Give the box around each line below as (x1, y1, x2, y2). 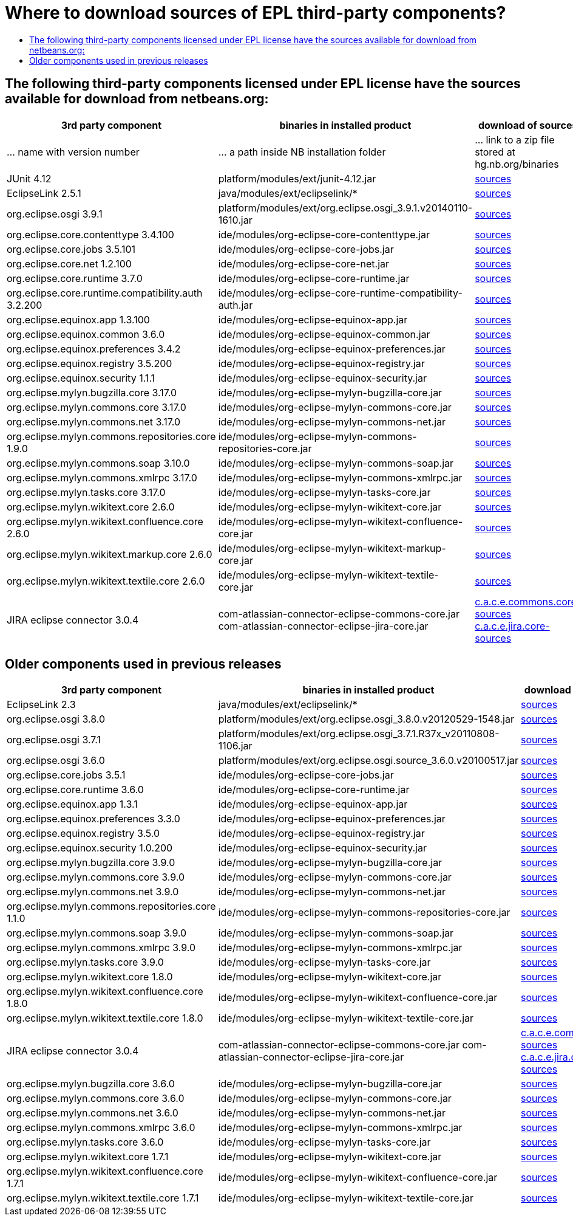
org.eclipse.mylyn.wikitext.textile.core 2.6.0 (7, 574, 205, 587)
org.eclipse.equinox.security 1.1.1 (7, 371, 155, 384)
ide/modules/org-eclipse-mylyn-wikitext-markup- (218, 542, 446, 554)
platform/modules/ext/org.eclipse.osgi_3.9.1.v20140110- (218, 201, 473, 214)
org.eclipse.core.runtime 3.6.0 (7, 783, 144, 796)
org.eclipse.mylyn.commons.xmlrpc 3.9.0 (7, 941, 196, 954)
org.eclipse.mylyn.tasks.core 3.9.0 (7, 956, 164, 969)
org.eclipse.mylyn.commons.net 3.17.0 (7, 415, 181, 428)
